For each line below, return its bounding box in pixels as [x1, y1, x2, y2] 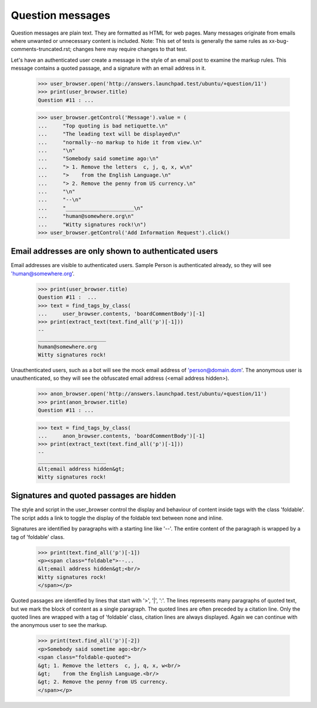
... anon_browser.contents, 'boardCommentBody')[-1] [38, 433, 205, 440]
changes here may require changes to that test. [72, 46, 188, 53]
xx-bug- [269, 37, 289, 44]
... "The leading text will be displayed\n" [38, 131, 181, 137]
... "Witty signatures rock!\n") [38, 221, 147, 228]
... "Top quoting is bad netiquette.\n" [38, 122, 168, 129]
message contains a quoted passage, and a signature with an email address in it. [11, 65, 207, 72]
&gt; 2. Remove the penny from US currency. [38, 679, 168, 685]
